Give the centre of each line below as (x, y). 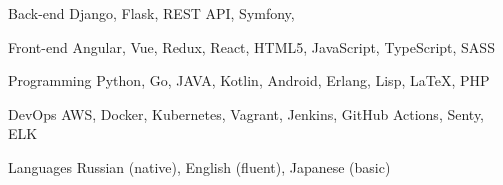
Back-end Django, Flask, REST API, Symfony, (151, 13)
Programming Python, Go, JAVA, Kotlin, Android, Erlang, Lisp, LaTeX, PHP (249, 80)
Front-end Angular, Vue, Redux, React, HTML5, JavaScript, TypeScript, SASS (251, 46)
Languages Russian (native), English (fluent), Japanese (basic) (199, 166)
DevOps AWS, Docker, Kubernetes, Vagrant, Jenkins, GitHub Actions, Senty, (246, 113)
